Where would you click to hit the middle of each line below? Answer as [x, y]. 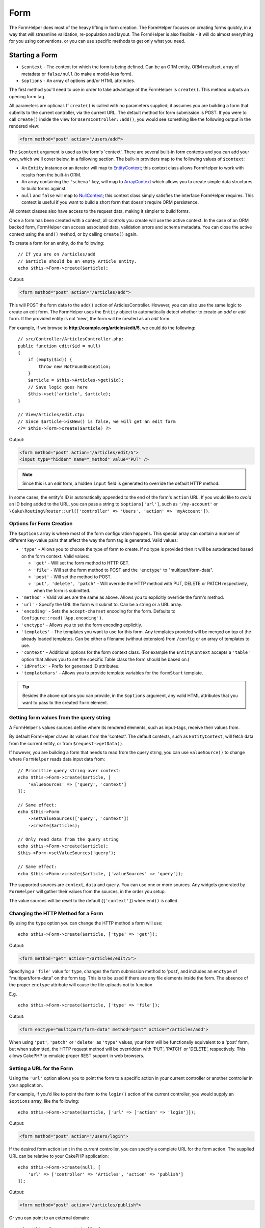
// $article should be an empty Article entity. [77, 261]
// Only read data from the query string [68, 839]
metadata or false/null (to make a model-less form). [77, 74]
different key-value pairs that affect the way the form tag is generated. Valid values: [93, 540]
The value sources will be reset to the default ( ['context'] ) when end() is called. [94, 900]
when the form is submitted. [62, 590]
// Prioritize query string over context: [70, 770]
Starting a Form [33, 55]
